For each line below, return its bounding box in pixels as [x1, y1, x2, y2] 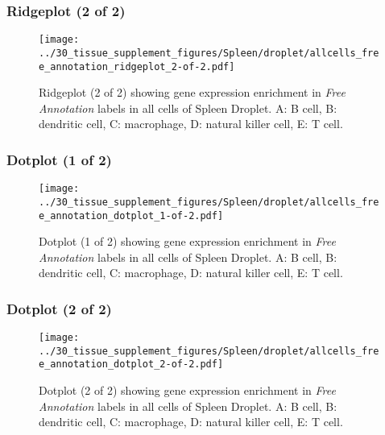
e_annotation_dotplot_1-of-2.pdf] [39, 209, 224, 222]
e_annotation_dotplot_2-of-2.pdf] [39, 358, 224, 371]
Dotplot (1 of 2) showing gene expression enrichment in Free [39, 233, 336, 250]
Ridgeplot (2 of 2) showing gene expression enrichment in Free [39, 84, 346, 101]
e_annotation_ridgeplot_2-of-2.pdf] [39, 60, 235, 72]
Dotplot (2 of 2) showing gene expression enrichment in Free [39, 382, 336, 399]
